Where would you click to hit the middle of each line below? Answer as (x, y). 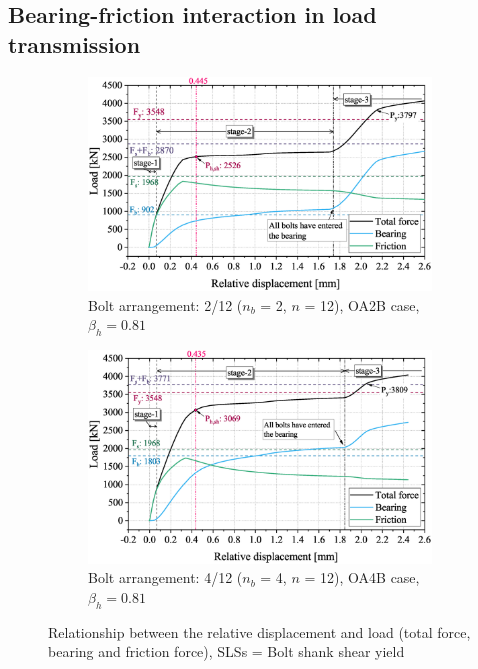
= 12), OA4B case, (362, 577)
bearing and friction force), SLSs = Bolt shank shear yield (226, 651)
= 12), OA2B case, (362, 304)
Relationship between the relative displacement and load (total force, (259, 631)
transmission (74, 43)
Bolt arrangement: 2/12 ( (165, 304)
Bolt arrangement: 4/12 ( (165, 577)
